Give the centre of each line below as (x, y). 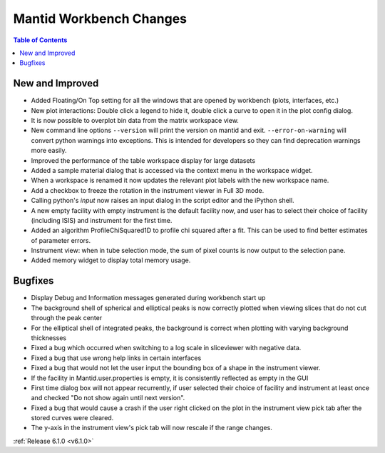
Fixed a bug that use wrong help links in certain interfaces (116, 358)
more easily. (49, 151)
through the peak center (67, 318)
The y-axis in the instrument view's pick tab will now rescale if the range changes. (152, 428)
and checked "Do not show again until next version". (108, 398)
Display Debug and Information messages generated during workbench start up (148, 298)
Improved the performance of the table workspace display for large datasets (143, 160)
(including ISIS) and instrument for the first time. (102, 220)
